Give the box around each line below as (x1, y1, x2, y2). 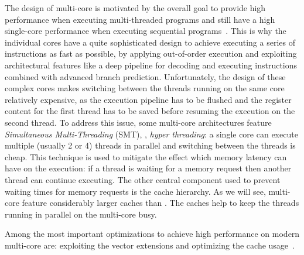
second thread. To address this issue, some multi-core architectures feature (5, 116, 272, 128)
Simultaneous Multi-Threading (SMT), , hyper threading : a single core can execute (5, 127, 298, 140)
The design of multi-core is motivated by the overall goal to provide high (5, 2, 266, 13)
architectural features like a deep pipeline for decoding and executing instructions (5, 58, 298, 71)
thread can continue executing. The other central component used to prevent (5, 173, 281, 185)
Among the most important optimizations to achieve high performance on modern (5, 228, 300, 240)
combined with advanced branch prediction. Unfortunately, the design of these (5, 70, 286, 82)
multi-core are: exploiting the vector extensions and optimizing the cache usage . (5, 239, 295, 251)
